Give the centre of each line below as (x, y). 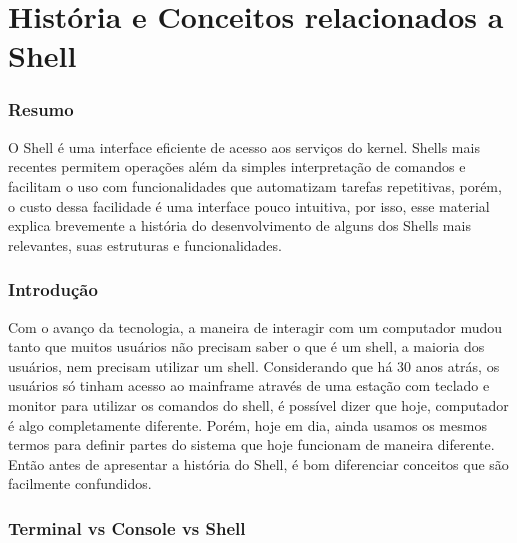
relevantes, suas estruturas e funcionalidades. (145, 244)
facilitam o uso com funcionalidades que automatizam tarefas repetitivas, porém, (255, 185)
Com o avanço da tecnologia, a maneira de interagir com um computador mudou (255, 326)
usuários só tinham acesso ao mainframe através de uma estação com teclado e (249, 385)
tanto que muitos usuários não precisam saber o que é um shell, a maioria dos (246, 346)
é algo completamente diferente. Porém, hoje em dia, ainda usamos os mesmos (247, 424)
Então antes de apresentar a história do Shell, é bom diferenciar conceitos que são (258, 463)
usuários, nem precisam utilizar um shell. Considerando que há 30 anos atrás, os (254, 365)
